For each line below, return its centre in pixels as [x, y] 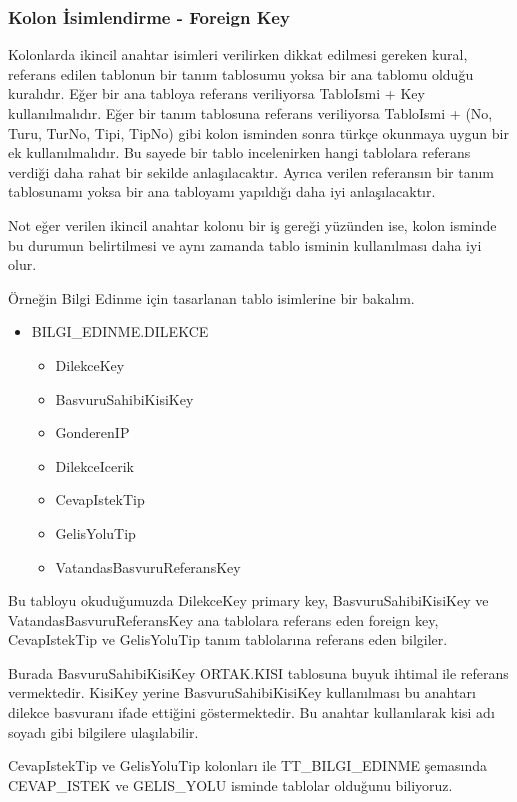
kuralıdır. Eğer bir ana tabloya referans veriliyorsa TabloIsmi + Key [216, 93]
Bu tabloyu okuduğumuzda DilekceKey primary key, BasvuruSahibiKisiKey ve [248, 600]
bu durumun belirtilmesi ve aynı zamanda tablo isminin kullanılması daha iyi [245, 244]
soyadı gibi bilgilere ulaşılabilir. [103, 731]
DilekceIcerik [94, 465]
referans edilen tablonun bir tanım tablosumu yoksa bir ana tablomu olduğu [241, 73]
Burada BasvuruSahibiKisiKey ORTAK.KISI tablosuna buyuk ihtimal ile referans [258, 672]
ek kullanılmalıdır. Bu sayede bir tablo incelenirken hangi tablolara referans [239, 152]
